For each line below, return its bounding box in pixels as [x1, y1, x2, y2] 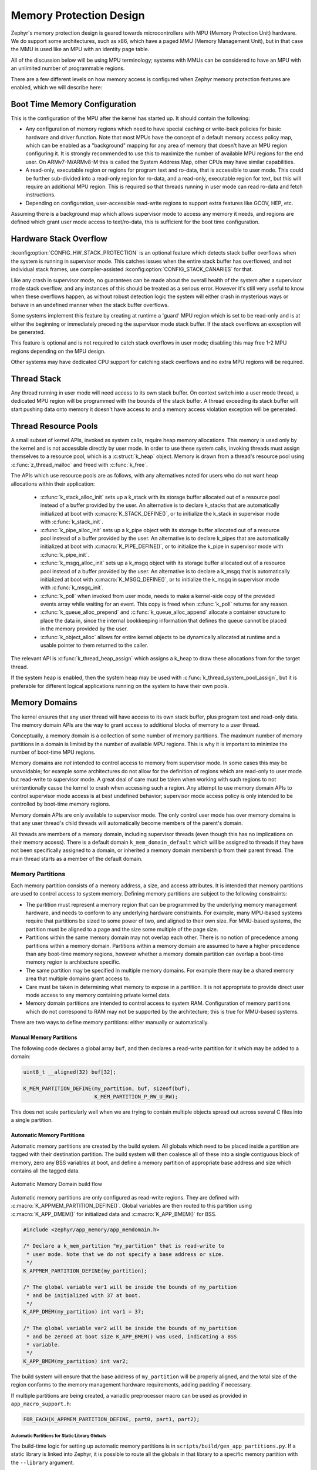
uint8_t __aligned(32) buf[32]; [23, 1068, 117, 1075]
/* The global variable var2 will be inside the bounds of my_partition [23, 1325, 237, 1332]
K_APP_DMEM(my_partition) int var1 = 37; [23, 1308, 144, 1315]
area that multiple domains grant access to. [25, 975, 130, 982]
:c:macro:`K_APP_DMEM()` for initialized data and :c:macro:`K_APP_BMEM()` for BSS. [11, 1210, 217, 1217]
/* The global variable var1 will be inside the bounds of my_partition [23, 1284, 237, 1291]
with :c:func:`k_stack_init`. [40, 518, 103, 526]
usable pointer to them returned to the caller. [40, 642, 149, 649]
